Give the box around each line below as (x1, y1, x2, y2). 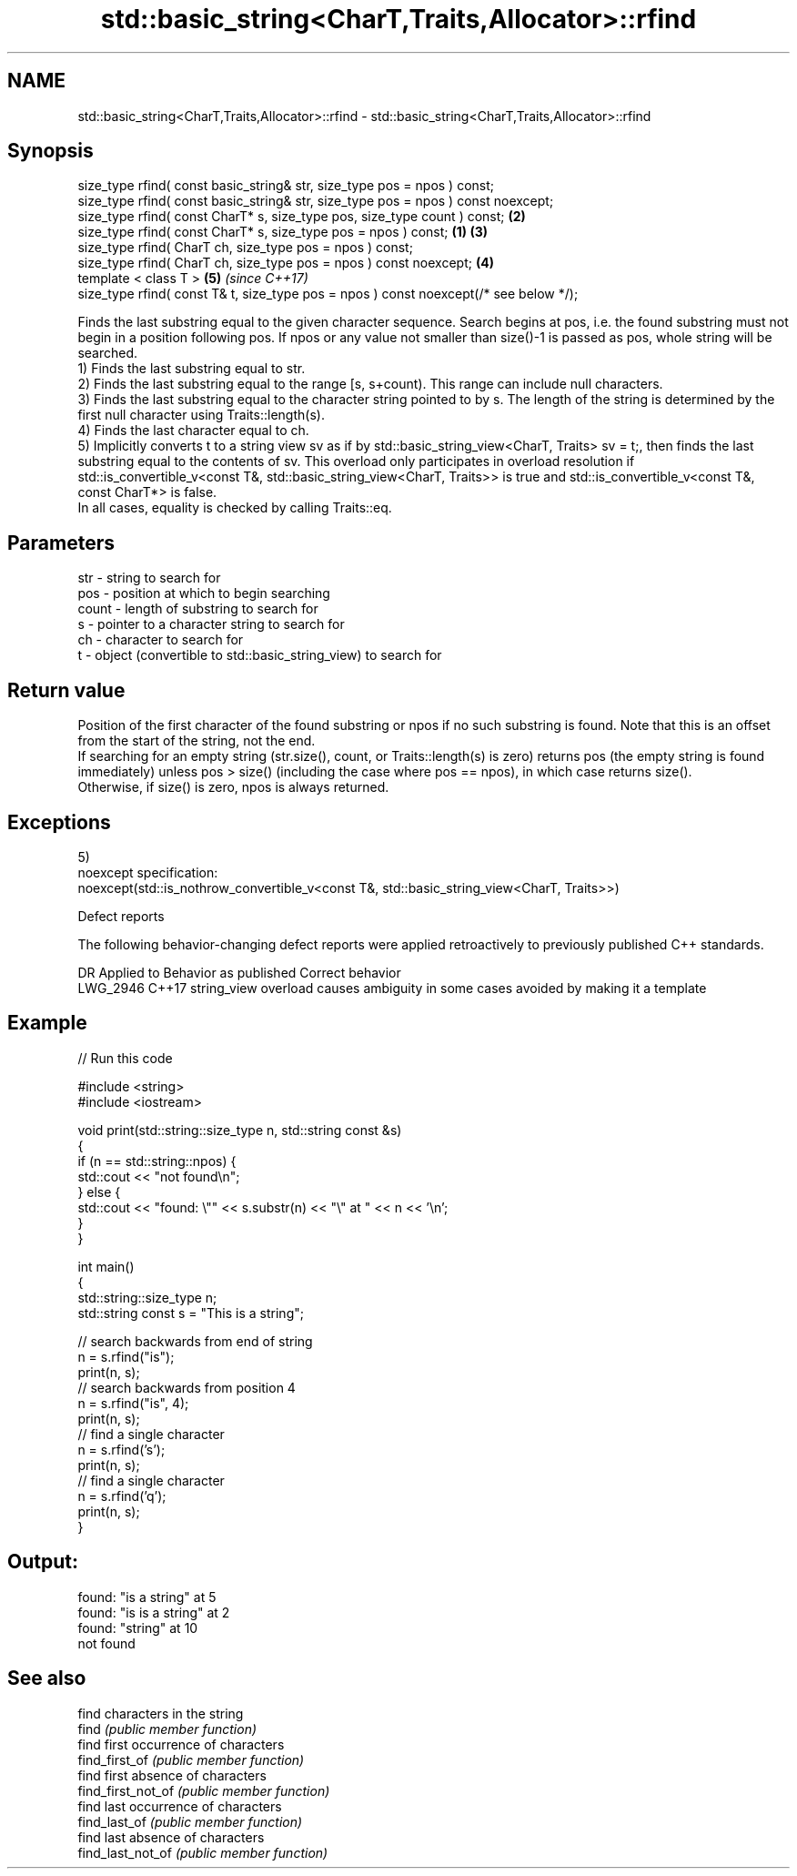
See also (7, 1667, 86, 1690)
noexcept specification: (77, 864, 218, 880)
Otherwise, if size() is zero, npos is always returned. (77, 779, 389, 796)
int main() (77, 1258, 135, 1274)
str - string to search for (77, 570, 221, 586)
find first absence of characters (77, 1767, 267, 1783)
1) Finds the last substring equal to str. (77, 360, 306, 377)
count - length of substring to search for (77, 601, 318, 617)
